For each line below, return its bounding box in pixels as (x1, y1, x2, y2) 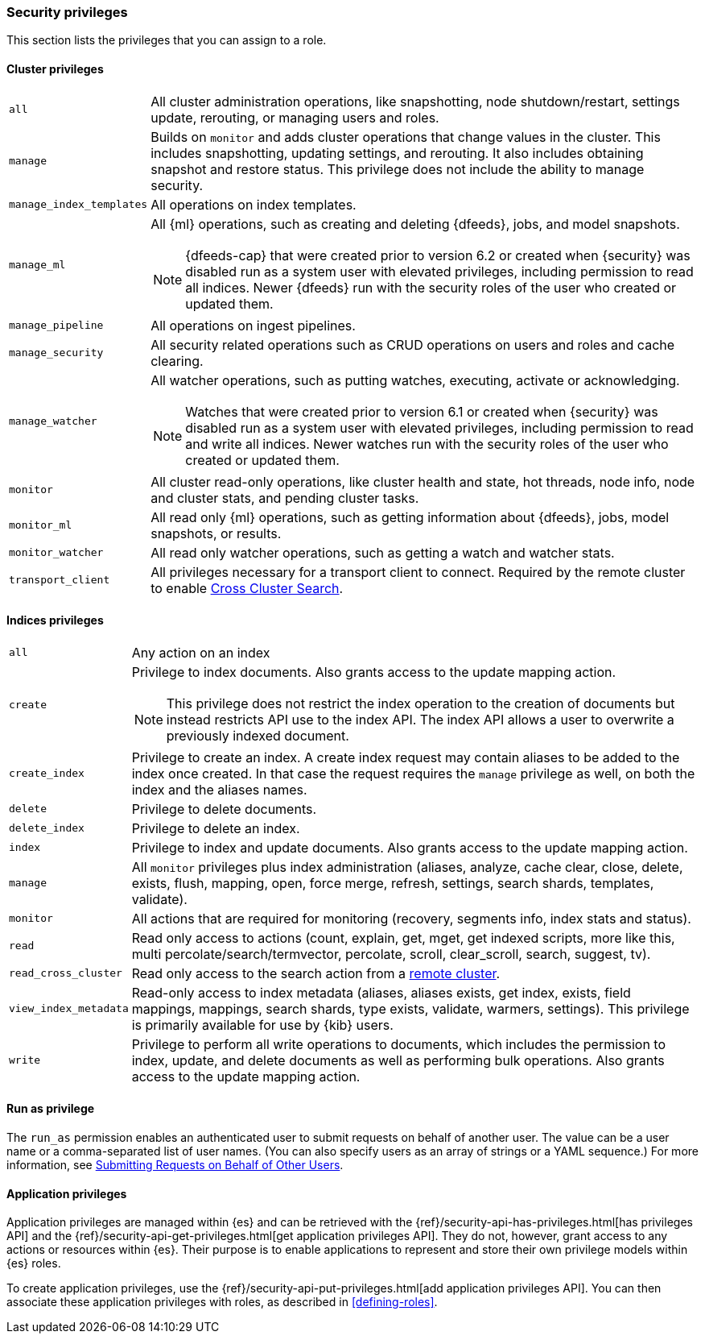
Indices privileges (6, 613, 104, 628)
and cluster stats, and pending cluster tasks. (150, 489, 419, 506)
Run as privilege (6, 1101, 95, 1116)
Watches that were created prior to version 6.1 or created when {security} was (185, 403, 658, 420)
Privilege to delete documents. (131, 800, 317, 817)
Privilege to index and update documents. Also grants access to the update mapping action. (131, 839, 688, 856)
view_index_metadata (9, 1002, 129, 1015)
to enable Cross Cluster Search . (150, 579, 344, 596)
